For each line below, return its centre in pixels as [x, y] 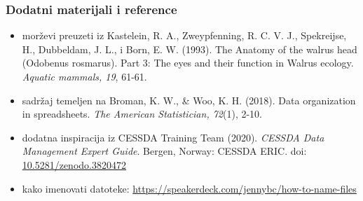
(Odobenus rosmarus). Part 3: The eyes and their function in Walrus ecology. [188, 63]
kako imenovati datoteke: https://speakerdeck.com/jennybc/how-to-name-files [189, 188]
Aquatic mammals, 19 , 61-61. [84, 76]
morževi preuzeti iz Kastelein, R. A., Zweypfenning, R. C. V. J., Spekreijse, [184, 35]
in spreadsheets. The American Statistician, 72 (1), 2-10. [142, 114]
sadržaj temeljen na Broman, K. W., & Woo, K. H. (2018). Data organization [189, 100]
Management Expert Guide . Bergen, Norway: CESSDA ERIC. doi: [164, 151]
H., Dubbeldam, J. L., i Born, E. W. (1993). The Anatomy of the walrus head [190, 49]
